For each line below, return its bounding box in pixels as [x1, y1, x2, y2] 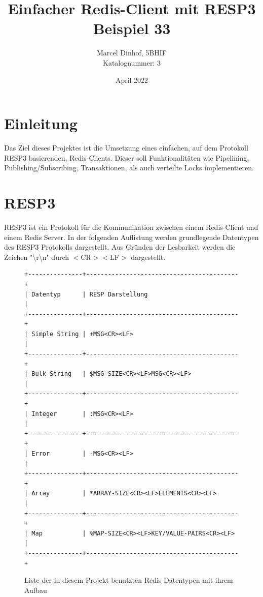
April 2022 [115, 74, 148, 85]
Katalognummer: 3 [103, 57, 161, 68]
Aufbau [24, 584, 47, 595]
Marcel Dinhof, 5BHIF [97, 47, 167, 58]
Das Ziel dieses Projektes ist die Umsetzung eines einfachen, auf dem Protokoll [4, 142, 248, 153]
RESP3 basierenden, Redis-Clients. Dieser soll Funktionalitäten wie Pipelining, [4, 152, 249, 163]
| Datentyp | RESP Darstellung [24, 290, 148, 298]
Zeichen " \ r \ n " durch [4, 251, 69, 262]
